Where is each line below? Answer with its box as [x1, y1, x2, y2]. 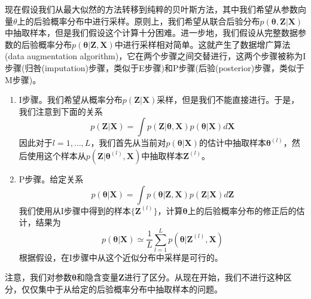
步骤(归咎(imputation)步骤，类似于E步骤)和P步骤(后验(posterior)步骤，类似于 [5, 61, 305, 74]
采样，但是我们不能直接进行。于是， [157, 93, 300, 106]
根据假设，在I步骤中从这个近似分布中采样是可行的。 [19, 251, 223, 263]
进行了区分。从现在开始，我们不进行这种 [124, 271, 283, 283]
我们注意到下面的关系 [19, 105, 103, 117]
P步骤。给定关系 [19, 172, 84, 185]
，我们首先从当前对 [90, 136, 166, 149]
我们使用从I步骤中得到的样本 [19, 204, 131, 216]
